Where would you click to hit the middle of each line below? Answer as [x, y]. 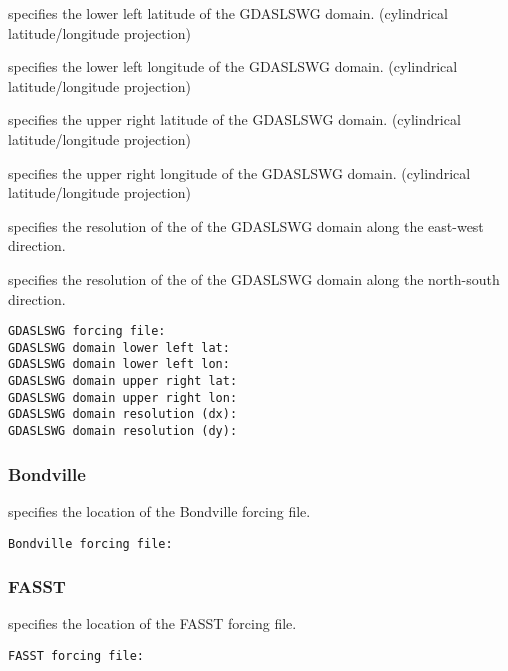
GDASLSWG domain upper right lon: [123, 397]
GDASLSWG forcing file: [87, 331]
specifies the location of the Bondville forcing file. [159, 510]
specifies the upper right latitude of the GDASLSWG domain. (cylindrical [234, 119]
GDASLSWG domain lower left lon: [119, 364]
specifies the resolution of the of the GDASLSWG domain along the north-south [254, 278]
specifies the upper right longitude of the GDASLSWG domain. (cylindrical [239, 172]
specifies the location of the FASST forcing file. [152, 623]
